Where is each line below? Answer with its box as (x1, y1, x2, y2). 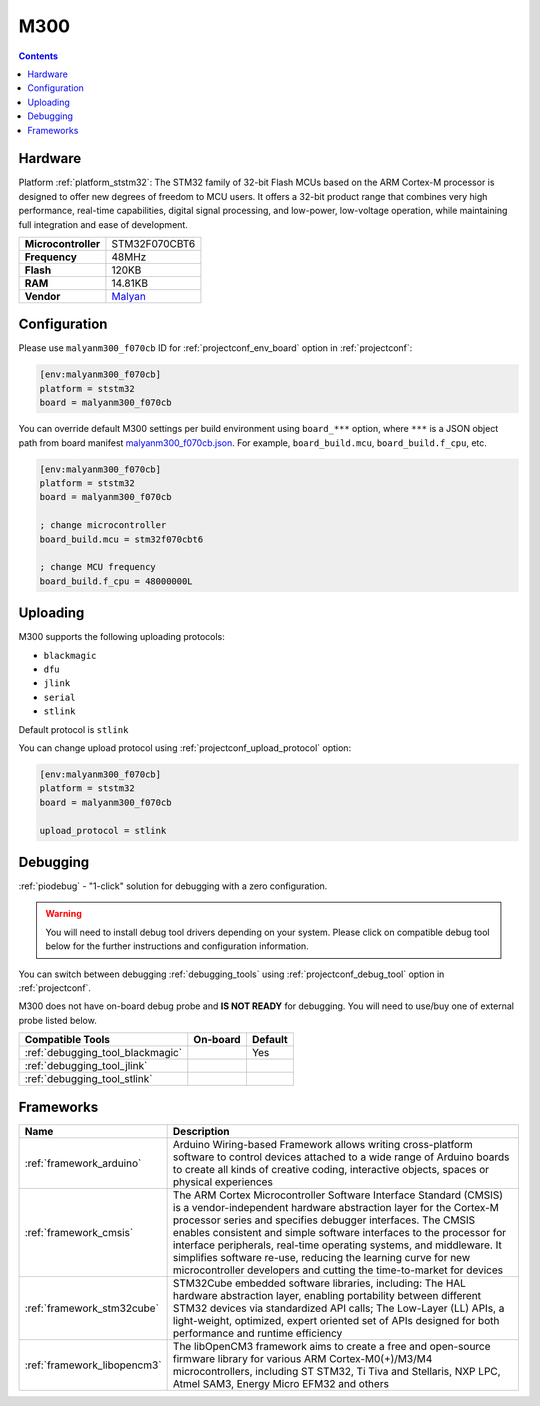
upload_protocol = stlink (39, 825, 167, 836)
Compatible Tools (24, 1033, 110, 1047)
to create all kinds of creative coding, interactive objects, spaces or (172, 1162, 490, 1176)
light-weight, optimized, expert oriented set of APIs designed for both (172, 1313, 500, 1327)
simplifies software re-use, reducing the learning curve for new (172, 1250, 470, 1264)
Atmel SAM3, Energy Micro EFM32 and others (172, 1376, 390, 1390)
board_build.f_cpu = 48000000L (39, 575, 194, 587)
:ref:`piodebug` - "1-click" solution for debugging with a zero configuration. (18, 880, 328, 892)
